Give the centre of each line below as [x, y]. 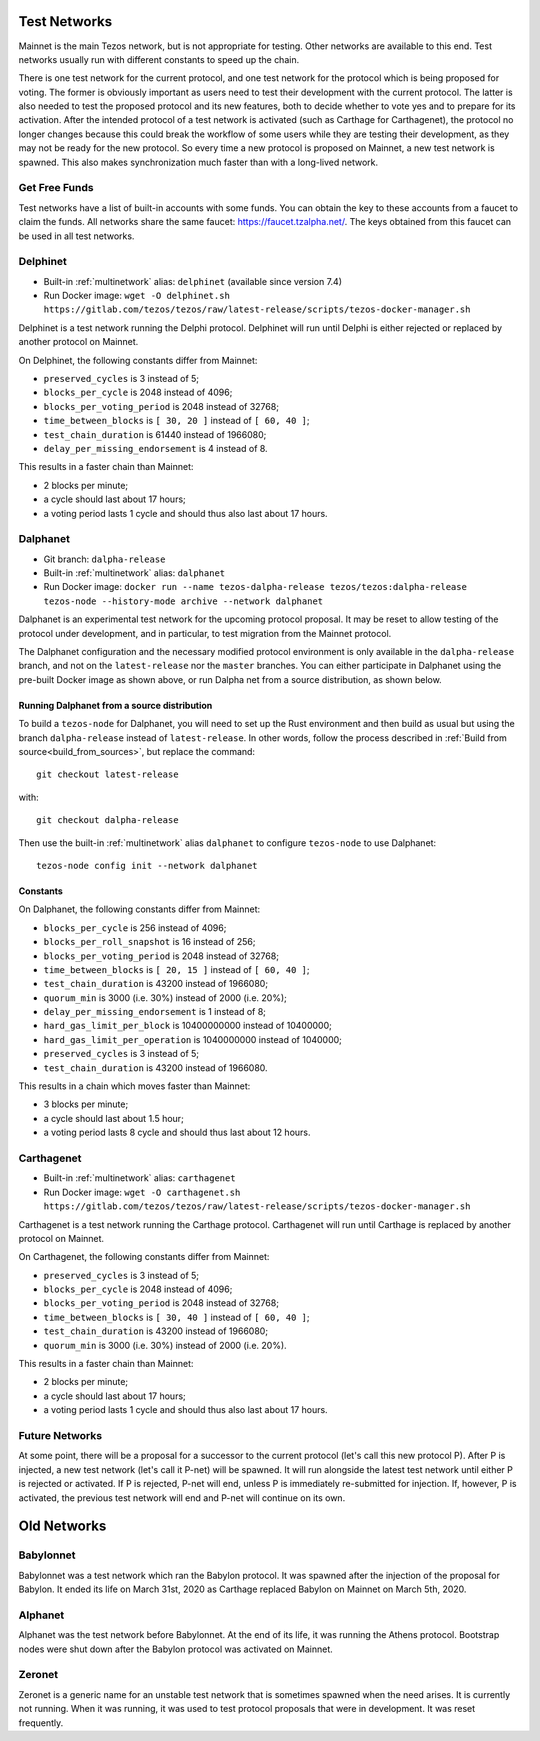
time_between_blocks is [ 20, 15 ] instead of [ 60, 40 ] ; [176, 969]
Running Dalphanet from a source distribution [115, 705]
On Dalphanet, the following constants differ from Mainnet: [139, 909]
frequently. [41, 1722]
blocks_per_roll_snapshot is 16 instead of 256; [149, 942]
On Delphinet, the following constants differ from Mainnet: [138, 360]
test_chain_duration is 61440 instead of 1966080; [155, 434]
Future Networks [60, 1435]
